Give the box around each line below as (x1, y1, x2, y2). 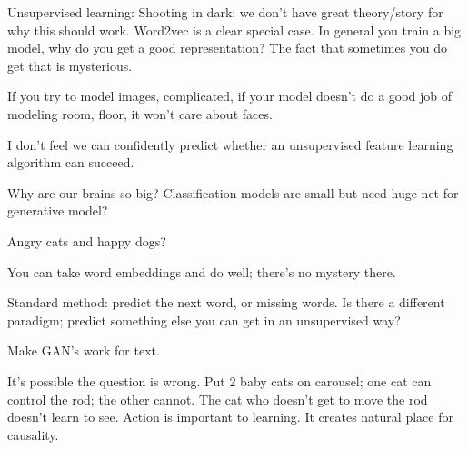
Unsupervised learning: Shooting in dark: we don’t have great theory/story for (7, 3, 443, 21)
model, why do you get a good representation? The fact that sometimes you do (7, 38, 448, 57)
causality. (7, 425, 59, 444)
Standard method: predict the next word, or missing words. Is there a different (7, 293, 445, 312)
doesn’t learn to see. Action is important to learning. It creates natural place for (7, 407, 453, 426)
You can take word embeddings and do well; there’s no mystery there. (7, 262, 396, 281)
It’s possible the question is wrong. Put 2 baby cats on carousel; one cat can (7, 371, 432, 390)
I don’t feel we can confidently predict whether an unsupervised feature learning (7, 135, 453, 154)
